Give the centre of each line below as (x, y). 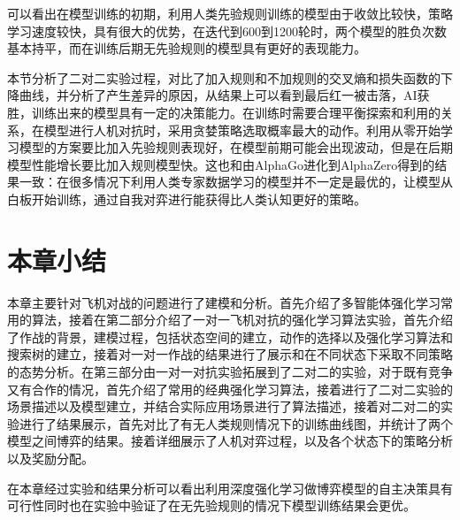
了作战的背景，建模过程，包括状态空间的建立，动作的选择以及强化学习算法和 (230, 336)
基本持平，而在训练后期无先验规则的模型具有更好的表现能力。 (187, 48)
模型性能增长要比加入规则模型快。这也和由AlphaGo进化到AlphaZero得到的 (221, 164)
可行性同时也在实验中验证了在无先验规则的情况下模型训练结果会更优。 (211, 505)
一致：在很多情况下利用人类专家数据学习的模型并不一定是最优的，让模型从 (236, 182)
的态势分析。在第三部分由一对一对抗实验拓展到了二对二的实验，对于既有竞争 (230, 372)
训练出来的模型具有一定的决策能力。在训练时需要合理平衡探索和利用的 (236, 112)
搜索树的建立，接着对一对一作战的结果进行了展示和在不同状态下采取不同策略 (230, 354)
